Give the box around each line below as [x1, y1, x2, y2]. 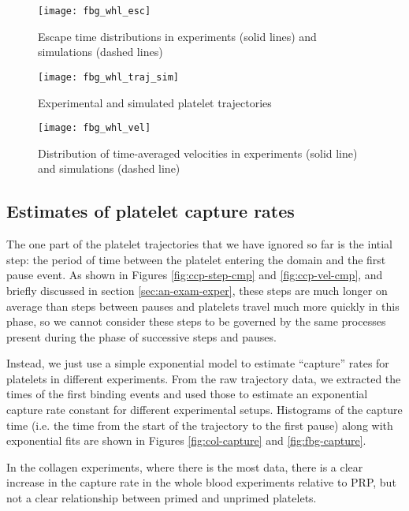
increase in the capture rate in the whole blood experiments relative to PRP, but [6, 474, 396, 490]
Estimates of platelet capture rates [6, 199, 295, 223]
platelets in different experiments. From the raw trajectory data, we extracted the [6, 370, 401, 386]
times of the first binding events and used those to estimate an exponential [6, 386, 368, 402]
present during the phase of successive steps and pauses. [6, 328, 277, 345]
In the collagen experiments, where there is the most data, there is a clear [6, 458, 363, 475]
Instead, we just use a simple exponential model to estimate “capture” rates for [6, 355, 389, 371]
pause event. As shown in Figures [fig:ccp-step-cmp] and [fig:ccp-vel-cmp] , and [6, 267, 383, 283]
